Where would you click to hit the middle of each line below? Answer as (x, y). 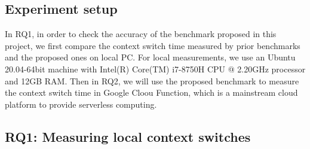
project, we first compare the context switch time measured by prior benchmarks (153, 45)
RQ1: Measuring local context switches (128, 136)
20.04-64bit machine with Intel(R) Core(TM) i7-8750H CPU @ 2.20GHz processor (155, 69)
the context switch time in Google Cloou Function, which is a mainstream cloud (151, 92)
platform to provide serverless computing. (81, 104)
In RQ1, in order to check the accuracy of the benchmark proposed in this (141, 34)
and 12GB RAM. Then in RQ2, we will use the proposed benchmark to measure (152, 80)
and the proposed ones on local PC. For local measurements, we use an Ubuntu (150, 57)
